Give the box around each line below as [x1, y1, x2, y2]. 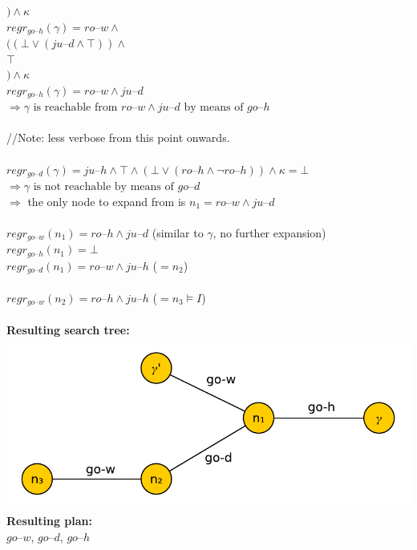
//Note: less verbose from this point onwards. [6, 129, 230, 146]
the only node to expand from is [27, 192, 186, 209]
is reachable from [33, 102, 118, 114]
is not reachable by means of [33, 181, 174, 193]
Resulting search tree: [6, 321, 130, 338]
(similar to [152, 224, 204, 241]
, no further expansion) [213, 224, 326, 241]
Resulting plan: [6, 512, 92, 529]
